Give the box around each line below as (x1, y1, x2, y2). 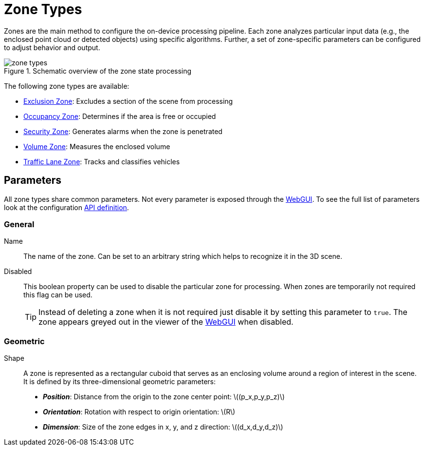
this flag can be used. (23, 291, 92, 299)
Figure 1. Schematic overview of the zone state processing (4, 66, 192, 75)
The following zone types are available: (4, 81, 129, 90)
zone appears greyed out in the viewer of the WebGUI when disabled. (38, 317, 294, 327)
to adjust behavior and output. (4, 43, 100, 52)
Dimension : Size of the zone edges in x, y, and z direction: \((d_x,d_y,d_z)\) (43, 423, 283, 431)
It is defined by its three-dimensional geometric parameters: (23, 377, 216, 386)
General (4, 219, 35, 229)
